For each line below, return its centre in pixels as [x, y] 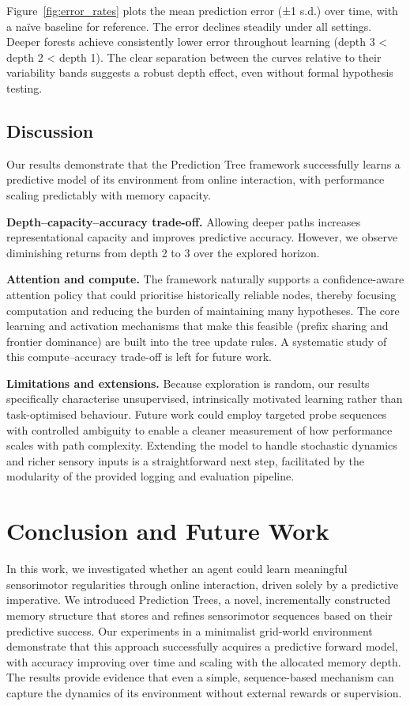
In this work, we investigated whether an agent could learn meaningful [177, 569]
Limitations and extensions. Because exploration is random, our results [188, 383]
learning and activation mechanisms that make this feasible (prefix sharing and [197, 326]
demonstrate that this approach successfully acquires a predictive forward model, [202, 646]
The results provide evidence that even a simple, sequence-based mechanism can [200, 677]
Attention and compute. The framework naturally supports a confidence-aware [205, 279]
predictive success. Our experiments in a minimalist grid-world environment [190, 630]
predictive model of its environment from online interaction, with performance [196, 179]
